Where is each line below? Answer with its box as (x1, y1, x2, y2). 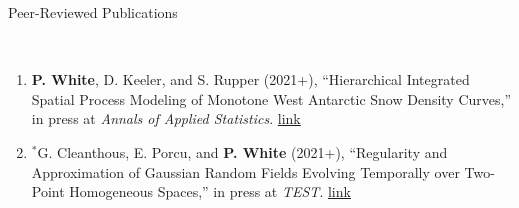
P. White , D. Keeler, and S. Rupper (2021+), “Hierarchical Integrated (31, 69, 470, 90)
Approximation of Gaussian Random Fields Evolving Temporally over (31, 161, 460, 182)
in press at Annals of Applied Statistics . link (31, 108, 301, 129)
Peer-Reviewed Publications (8, 2, 178, 22)
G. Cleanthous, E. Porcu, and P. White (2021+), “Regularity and (37, 141, 448, 162)
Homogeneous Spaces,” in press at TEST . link (69, 181, 351, 202)
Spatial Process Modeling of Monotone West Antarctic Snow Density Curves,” (31, 88, 512, 109)
